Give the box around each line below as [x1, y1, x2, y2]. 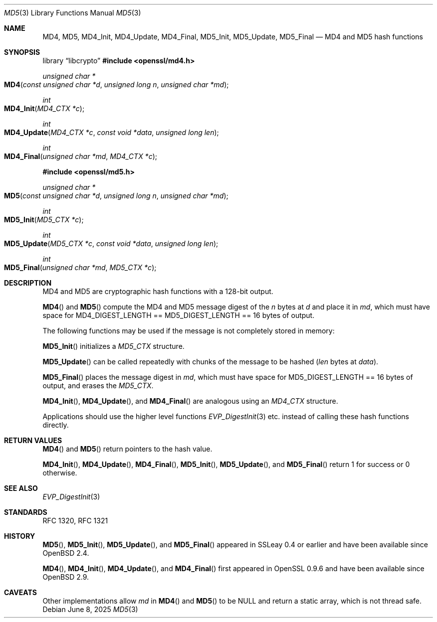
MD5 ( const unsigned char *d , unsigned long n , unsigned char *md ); [4, 191, 228, 200]
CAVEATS [4, 588, 37, 597]
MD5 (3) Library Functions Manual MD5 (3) [4, 8, 141, 17]
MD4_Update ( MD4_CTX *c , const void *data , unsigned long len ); [4, 128, 219, 137]
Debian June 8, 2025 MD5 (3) [42, 605, 138, 614]
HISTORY [4, 532, 35, 540]
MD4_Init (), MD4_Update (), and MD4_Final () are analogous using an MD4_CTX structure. [42, 397, 338, 405]
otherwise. [42, 468, 77, 477]
